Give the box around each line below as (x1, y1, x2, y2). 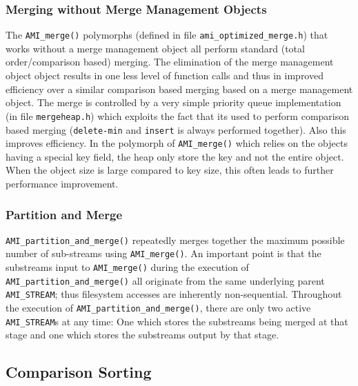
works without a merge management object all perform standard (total (6, 41, 305, 55)
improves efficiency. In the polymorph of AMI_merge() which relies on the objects (6, 136, 348, 150)
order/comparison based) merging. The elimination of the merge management (6, 54, 334, 69)
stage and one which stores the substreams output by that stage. (6, 327, 279, 342)
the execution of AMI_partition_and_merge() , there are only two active (6, 301, 311, 315)
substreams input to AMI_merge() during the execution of (6, 260, 249, 274)
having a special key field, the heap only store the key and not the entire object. (6, 149, 344, 163)
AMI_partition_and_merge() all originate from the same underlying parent (6, 273, 325, 287)
